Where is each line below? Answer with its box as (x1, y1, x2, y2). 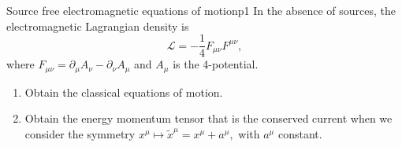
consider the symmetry (24, 125, 136, 141)
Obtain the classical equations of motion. (24, 83, 223, 100)
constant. (277, 125, 322, 141)
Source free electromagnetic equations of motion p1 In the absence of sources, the (6, 2, 396, 18)
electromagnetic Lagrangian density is (6, 17, 189, 34)
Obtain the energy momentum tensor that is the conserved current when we (24, 110, 393, 127)
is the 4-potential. (173, 56, 259, 72)
